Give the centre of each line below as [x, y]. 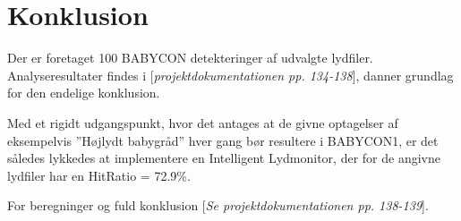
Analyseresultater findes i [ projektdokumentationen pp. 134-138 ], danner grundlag [230, 75]
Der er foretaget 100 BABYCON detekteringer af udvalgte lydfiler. [190, 58]
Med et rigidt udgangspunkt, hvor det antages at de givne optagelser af [203, 122]
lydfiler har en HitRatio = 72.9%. [99, 175]
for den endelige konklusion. [84, 93]
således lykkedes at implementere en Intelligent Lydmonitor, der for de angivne [224, 158]
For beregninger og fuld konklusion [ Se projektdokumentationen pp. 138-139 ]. [218, 205]
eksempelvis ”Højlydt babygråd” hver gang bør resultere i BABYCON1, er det [223, 140]
